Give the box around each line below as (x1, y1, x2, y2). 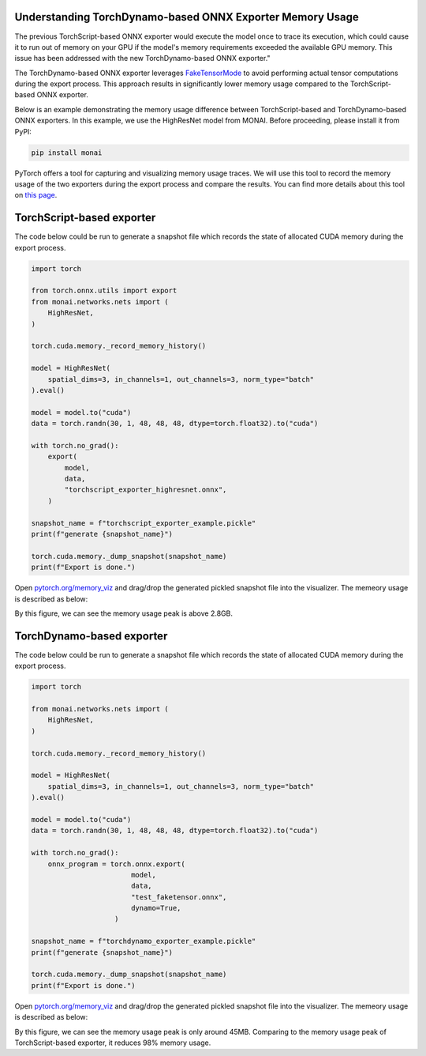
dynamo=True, (130, 903, 181, 913)
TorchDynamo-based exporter (14, 629, 168, 643)
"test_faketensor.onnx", (130, 892, 227, 901)
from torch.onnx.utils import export (31, 286, 177, 296)
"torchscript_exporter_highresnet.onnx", (64, 485, 227, 494)
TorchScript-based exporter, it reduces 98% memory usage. (14, 1038, 211, 1047)
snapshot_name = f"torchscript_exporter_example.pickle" (31, 519, 256, 527)
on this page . (14, 190, 58, 200)
